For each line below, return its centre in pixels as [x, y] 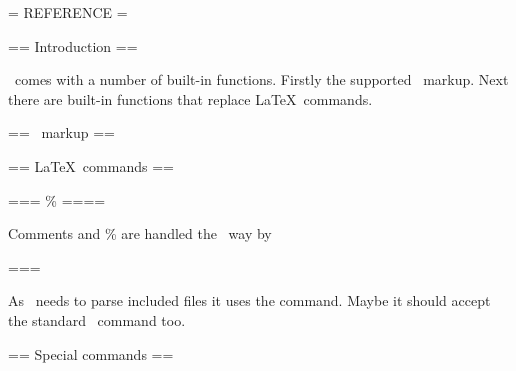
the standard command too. [97, 319]
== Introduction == [73, 45]
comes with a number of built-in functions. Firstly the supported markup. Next [261, 79]
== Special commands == [91, 353]
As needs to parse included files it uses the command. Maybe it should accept [249, 300]
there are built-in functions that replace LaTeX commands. [190, 98]
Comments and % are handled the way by [140, 233]
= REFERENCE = [68, 12]
